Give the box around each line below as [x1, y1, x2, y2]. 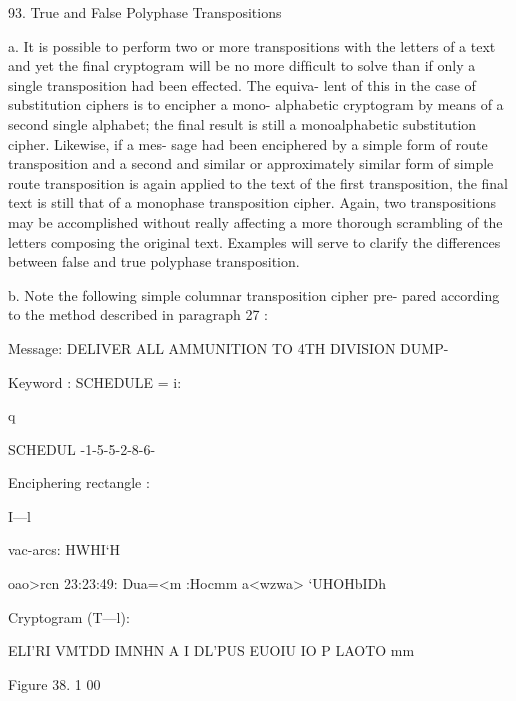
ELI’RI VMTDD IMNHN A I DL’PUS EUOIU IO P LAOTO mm [8, 640, 415, 661]
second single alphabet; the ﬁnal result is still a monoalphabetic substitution [8, 113, 477, 134]
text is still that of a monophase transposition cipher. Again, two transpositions [8, 192, 497, 213]
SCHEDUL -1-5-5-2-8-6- [8, 438, 156, 459]
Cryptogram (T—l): [8, 606, 130, 627]
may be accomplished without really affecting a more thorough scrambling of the [8, 211, 503, 232]
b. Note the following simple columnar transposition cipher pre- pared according [8, 284, 500, 305]
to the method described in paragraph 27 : [8, 304, 268, 325]
